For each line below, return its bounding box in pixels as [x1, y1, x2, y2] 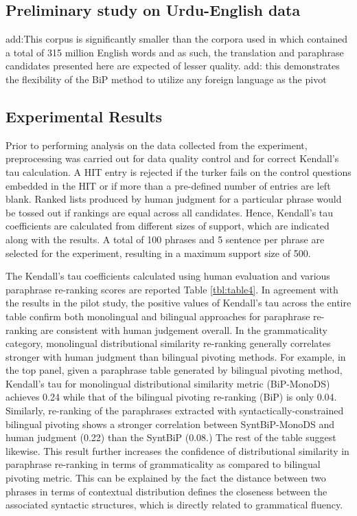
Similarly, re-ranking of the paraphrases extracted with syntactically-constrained [5, 403, 344, 418]
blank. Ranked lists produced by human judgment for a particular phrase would [5, 192, 342, 206]
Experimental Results [5, 105, 162, 126]
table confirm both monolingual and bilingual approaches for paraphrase [5, 309, 310, 323]
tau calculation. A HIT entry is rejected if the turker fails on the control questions [5, 164, 352, 179]
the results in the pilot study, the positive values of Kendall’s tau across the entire [5, 295, 352, 310]
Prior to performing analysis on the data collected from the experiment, [5, 137, 308, 152]
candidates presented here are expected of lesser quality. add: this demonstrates [5, 58, 340, 73]
